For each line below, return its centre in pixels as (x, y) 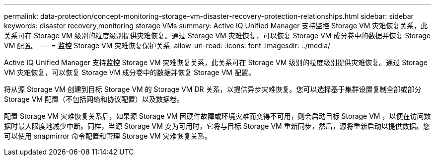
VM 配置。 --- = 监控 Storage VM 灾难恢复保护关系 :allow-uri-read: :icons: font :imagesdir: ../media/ (167, 45)
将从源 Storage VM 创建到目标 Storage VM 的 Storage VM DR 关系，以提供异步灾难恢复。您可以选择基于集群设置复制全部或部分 (213, 89)
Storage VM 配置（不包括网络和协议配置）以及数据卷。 (94, 99)
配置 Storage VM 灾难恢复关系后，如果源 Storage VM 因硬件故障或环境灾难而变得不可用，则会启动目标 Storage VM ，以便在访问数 (217, 116)
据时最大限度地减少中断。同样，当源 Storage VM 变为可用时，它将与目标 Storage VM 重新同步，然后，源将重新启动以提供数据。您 (217, 126)
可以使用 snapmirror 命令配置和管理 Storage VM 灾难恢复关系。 (108, 136)
